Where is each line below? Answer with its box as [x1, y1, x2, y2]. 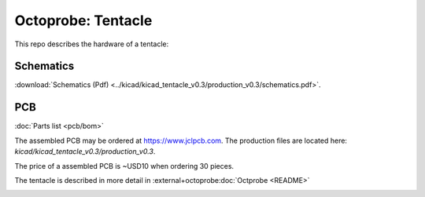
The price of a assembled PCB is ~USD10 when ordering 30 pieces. [14, 161, 235, 170]
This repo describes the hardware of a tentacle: [14, 39, 169, 49]
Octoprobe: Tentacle [14, 12, 153, 29]
